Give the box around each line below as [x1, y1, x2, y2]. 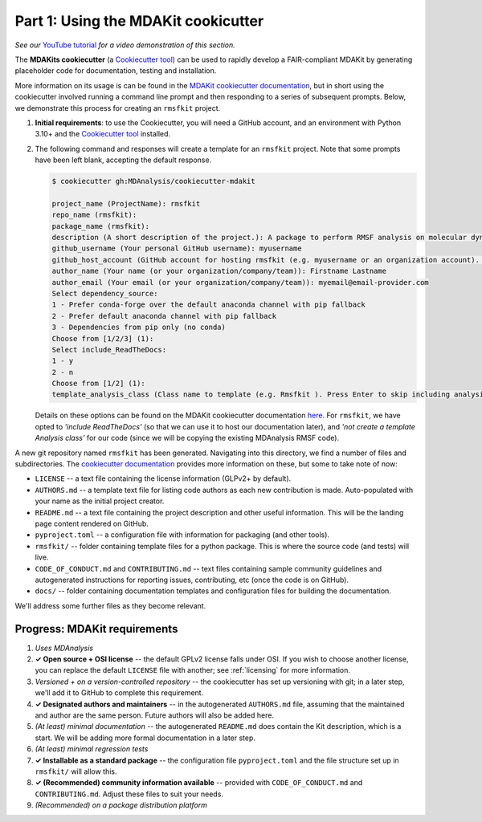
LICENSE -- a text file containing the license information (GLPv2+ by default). [35, 474, 292, 483]
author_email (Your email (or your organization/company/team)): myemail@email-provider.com [51, 278, 429, 287]
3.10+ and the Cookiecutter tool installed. [35, 129, 171, 139]
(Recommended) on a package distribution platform [35, 800, 208, 810]
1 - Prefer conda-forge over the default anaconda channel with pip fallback [51, 300, 366, 309]
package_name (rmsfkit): [51, 222, 150, 230]
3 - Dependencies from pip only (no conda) [51, 323, 227, 332]
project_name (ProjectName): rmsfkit [51, 199, 201, 208]
